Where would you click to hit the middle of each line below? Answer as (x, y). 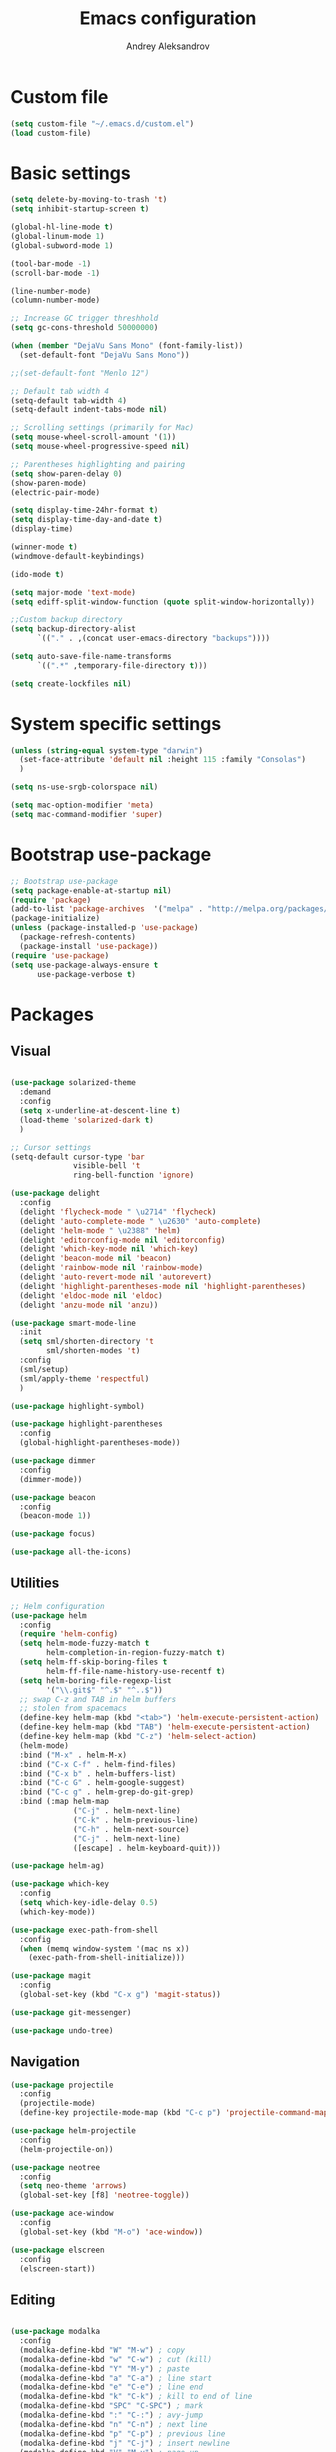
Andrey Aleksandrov (168, 46)
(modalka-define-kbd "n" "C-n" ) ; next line (113, 2424)
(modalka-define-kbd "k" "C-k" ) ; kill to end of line (136, 2397)
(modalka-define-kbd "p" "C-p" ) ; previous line (122, 2433)
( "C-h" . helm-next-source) (131, 1829)
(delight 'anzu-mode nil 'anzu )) (89, 1305)
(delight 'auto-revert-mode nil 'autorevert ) (116, 1277)
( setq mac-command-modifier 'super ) (86, 814)
